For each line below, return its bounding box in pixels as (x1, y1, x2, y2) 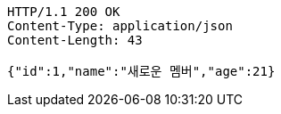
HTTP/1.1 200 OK (7, 4, 120, 19)
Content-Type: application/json (7, 19, 233, 33)
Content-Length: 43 (7, 33, 143, 47)
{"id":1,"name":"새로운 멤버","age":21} (7, 64, 276, 78)
